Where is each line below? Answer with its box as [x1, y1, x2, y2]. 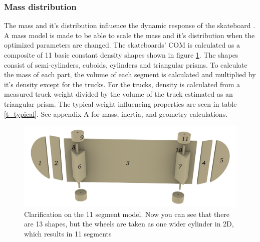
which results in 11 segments [24, 228, 112, 238]
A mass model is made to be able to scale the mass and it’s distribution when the [4, 30, 255, 40]
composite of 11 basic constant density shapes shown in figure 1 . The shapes [4, 50, 238, 60]
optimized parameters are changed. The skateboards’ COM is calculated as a [4, 40, 240, 50]
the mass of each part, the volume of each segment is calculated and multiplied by [4, 69, 256, 80]
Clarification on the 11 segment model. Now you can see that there [24, 208, 230, 219]
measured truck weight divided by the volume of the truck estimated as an [4, 89, 233, 99]
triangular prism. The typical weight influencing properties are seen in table [4, 98, 237, 109]
